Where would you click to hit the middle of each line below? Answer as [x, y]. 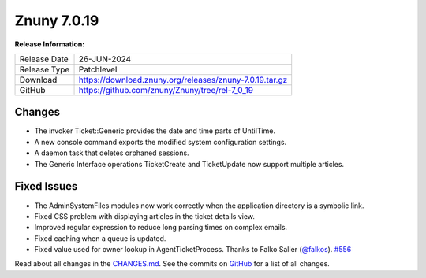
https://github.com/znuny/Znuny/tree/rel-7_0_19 [166, 90]
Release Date [44, 59]
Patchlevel [98, 69]
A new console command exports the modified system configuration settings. [161, 142]
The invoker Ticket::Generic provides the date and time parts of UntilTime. [155, 131]
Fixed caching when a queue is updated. [100, 238]
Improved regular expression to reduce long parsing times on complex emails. [161, 228]
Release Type [45, 69]
